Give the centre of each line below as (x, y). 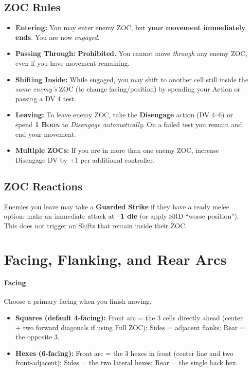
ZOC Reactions (43, 186)
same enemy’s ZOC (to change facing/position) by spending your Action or (128, 89)
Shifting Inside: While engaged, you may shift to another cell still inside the (132, 79)
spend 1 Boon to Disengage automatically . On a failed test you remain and (129, 124)
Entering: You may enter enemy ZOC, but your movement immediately (130, 28)
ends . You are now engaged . (57, 37)
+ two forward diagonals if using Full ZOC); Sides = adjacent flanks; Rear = (130, 327)
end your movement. (46, 134)
